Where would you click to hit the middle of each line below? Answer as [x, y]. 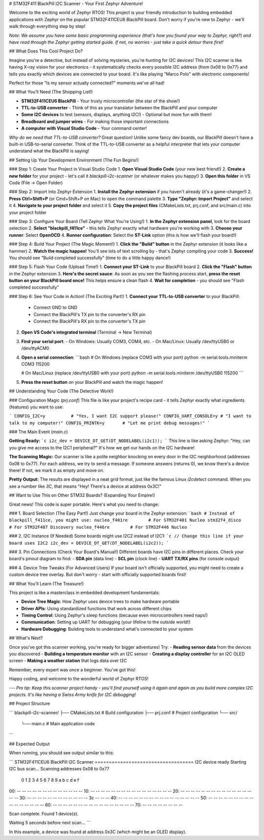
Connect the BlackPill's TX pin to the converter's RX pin [89, 314]
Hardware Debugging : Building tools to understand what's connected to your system [107, 629]
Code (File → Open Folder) [36, 183]
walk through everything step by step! [47, 26]
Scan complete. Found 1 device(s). [44, 814]
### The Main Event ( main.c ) [38, 432]
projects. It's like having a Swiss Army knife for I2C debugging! [73, 694]
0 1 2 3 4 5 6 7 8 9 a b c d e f [50, 780]
